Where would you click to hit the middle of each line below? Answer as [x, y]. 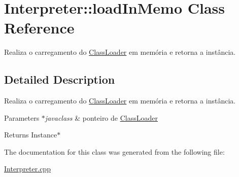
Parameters [22, 117]
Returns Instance [31, 135]
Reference [39, 28]
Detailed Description [60, 79]
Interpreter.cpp [27, 169]
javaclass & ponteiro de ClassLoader [101, 117]
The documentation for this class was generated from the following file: [114, 151]
